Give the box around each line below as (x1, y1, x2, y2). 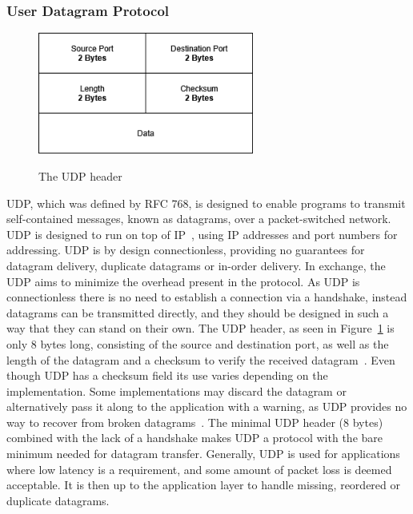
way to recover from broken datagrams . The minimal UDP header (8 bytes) (6, 413, 383, 430)
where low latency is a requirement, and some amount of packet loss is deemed (6, 460, 392, 477)
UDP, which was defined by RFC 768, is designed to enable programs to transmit (6, 194, 406, 211)
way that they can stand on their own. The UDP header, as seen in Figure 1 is (6, 320, 395, 337)
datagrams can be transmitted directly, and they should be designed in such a (6, 304, 389, 321)
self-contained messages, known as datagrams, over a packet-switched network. (6, 210, 391, 227)
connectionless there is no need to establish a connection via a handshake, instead (6, 289, 407, 305)
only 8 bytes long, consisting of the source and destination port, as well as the (6, 335, 389, 352)
